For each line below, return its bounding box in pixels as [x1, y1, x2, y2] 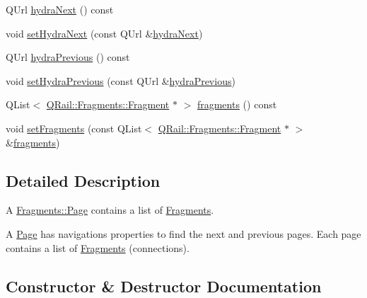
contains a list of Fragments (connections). [6, 240, 190, 255]
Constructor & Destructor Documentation [6, 275, 322, 297]
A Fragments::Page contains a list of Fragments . [6, 202, 214, 217]
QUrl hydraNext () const [6, 2, 114, 16]
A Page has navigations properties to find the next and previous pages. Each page [6, 226, 361, 241]
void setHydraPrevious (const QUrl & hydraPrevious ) [6, 73, 235, 88]
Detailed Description [6, 169, 161, 191]
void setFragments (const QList [6, 120, 142, 135]
